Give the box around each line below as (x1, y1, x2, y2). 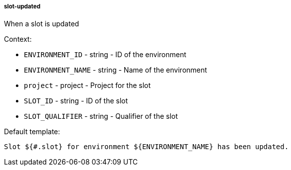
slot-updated (4, 3, 41, 10)
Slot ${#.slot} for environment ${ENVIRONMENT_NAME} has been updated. (4, 143, 289, 151)
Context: (4, 35, 32, 44)
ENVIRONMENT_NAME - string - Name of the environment (24, 66, 207, 75)
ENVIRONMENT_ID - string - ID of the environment (24, 50, 187, 59)
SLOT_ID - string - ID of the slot (24, 96, 128, 105)
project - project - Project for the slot (24, 81, 151, 90)
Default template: (4, 127, 60, 136)
